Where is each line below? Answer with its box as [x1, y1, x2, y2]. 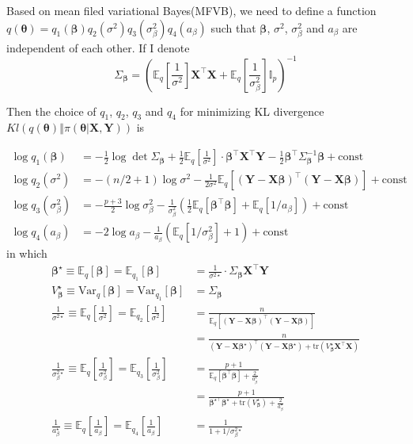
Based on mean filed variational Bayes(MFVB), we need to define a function [6, 2, 377, 18]
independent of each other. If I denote [6, 39, 190, 55]
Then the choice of [6, 102, 97, 119]
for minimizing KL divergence [180, 102, 324, 119]
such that [210, 19, 256, 36]
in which [6, 245, 47, 262]
